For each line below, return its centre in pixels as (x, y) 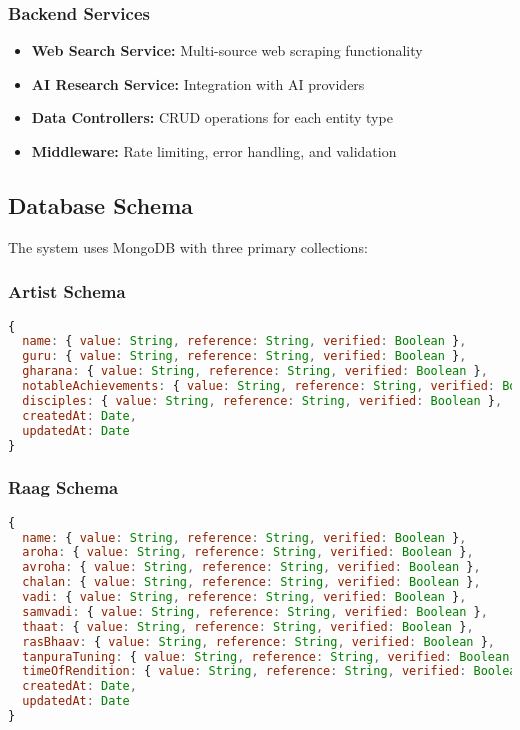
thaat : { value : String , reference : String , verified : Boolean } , (248, 626)
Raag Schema (63, 487)
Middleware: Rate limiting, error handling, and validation (214, 151)
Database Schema (101, 204)
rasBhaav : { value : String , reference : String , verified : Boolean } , (259, 641)
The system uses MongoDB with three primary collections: (188, 246)
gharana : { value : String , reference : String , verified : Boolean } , (255, 371)
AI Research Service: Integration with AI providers (198, 83)
